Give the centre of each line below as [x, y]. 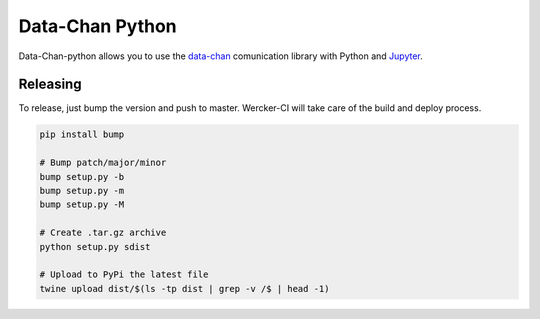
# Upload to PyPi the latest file [124, 274]
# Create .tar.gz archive [103, 233]
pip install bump [82, 134]
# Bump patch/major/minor [103, 163]
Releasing [50, 84]
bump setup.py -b [82, 176]
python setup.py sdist [95, 246]
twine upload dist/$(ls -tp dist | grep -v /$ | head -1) [184, 288]
